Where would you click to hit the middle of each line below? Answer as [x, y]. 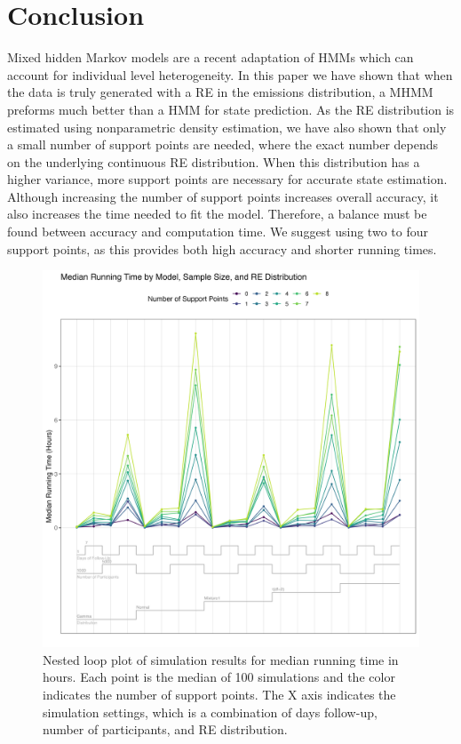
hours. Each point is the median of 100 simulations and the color [219, 677]
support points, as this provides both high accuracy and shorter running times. [222, 248]
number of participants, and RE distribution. [165, 729]
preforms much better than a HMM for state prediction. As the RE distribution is [231, 109]
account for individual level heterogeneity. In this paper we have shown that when [230, 74]
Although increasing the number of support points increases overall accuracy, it [223, 196]
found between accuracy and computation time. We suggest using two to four [218, 232]
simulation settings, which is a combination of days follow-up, [210, 712]
